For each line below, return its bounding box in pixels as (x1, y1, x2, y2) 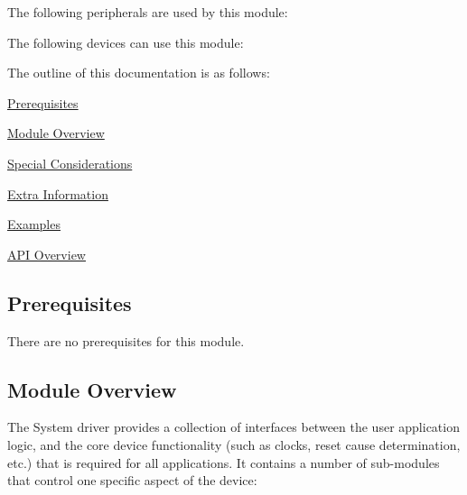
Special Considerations (7, 153, 133, 172)
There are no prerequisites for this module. (7, 331, 245, 350)
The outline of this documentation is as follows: (7, 63, 270, 82)
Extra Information (7, 184, 108, 203)
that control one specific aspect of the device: (7, 471, 257, 490)
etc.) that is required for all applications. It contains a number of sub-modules (7, 453, 440, 472)
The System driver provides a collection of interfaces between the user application (7, 417, 460, 436)
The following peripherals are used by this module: (7, 3, 288, 21)
